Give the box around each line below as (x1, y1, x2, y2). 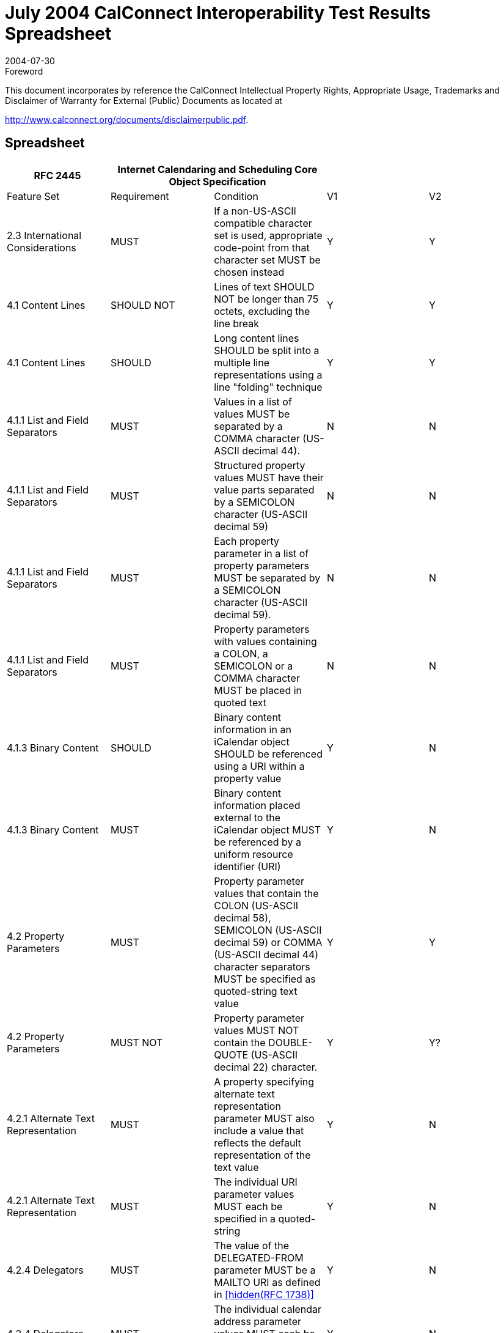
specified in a (214, 1212, 276, 1225)
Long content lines (214, 331, 299, 344)
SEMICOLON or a (214, 659, 293, 672)
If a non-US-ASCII (214, 204, 296, 217)
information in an (214, 723, 291, 736)
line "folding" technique (214, 380, 323, 393)
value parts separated (214, 483, 315, 496)
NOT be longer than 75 (214, 292, 319, 305)
